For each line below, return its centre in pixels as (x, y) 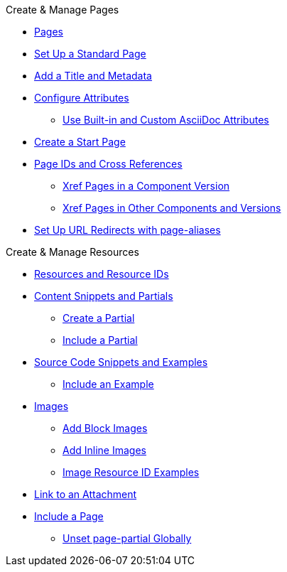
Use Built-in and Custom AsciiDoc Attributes (166, 120)
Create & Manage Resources (72, 252)
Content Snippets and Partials (104, 296)
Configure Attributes (82, 98)
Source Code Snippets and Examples (121, 362)
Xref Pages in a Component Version (146, 186)
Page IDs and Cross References (108, 164)
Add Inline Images (104, 450)
